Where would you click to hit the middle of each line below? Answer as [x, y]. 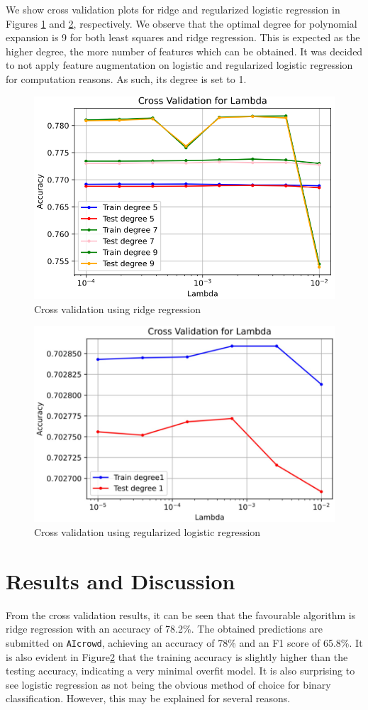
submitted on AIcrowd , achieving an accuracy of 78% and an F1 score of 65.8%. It [184, 642]
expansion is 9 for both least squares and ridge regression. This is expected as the [183, 37]
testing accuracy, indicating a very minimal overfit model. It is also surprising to [180, 671]
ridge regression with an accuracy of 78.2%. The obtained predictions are [164, 629]
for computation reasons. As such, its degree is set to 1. [126, 78]
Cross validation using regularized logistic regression [147, 532]
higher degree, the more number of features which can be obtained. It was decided [184, 51]
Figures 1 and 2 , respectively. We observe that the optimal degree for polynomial [182, 23]
